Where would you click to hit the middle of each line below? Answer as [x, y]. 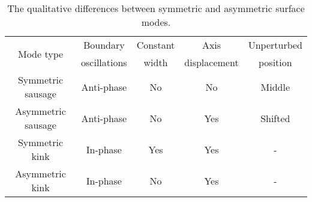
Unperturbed [275, 45]
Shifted [275, 118]
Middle [275, 87]
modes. [156, 22]
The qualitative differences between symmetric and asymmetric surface [156, 8]
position [275, 62]
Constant [156, 45]
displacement [211, 62]
